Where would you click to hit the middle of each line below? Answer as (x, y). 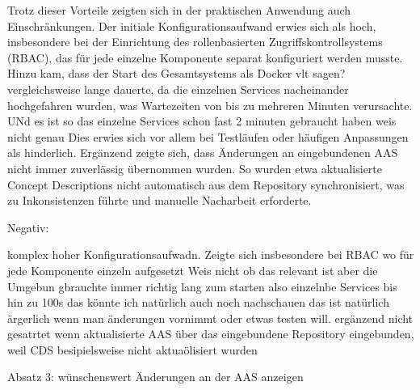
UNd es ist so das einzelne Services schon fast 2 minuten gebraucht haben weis (202, 121)
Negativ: (28, 227)
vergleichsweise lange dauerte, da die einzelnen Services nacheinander (178, 89)
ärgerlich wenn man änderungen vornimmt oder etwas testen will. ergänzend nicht (210, 318)
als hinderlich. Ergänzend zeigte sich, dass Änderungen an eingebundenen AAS (203, 153)
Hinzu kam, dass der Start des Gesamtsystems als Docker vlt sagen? (176, 73)
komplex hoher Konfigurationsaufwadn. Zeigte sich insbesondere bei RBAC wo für (211, 254)
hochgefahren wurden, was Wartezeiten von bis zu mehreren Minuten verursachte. (210, 105)
